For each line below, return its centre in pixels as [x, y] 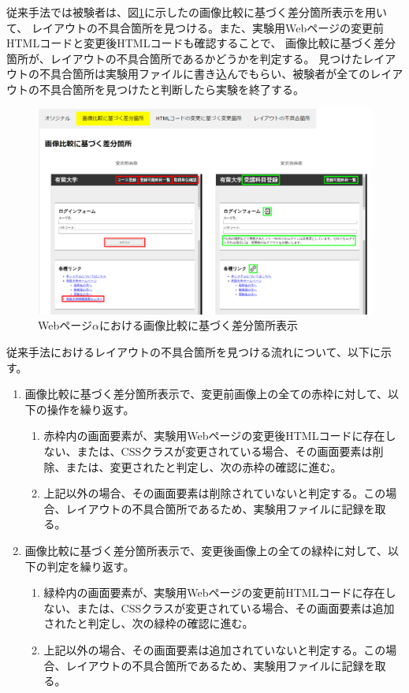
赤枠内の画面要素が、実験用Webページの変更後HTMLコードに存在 [214, 436]
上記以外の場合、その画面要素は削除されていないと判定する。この [215, 493]
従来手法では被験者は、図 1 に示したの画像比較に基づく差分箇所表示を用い [197, 12]
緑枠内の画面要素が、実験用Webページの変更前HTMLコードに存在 [214, 592]
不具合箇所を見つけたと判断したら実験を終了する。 [171, 89]
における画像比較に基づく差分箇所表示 [198, 325]
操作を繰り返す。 [91, 409]
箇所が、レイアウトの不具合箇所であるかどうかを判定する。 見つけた [185, 58]
